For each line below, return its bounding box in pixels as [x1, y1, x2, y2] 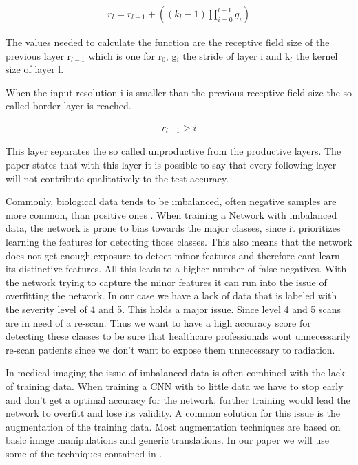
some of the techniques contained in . [6, 446, 162, 460]
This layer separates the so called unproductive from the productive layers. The [6, 144, 341, 158]
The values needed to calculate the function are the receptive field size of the [6, 35, 330, 50]
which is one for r [88, 48, 162, 63]
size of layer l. [6, 62, 64, 76]
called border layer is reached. [6, 98, 131, 113]
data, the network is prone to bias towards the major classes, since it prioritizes [6, 221, 341, 235]
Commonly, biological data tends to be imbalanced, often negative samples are [6, 194, 337, 208]
